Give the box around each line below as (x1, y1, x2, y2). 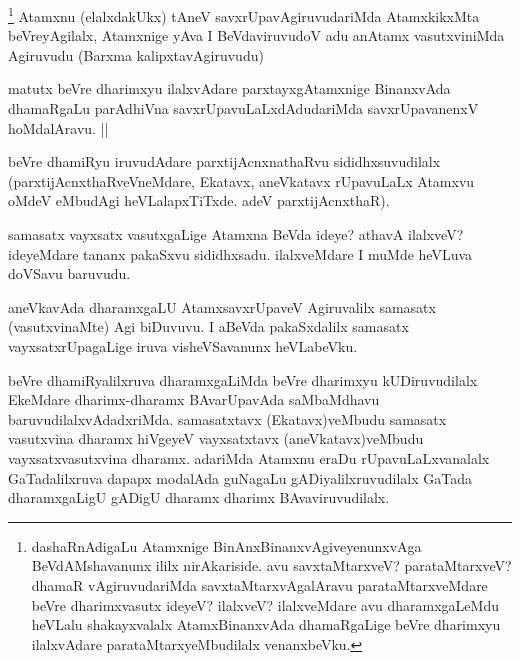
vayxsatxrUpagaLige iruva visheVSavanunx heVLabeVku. (8, 335, 358, 356)
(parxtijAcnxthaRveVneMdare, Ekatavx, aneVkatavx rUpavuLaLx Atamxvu (8, 170, 475, 191)
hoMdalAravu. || (8, 117, 109, 138)
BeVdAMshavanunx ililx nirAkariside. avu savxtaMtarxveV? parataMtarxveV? (31, 555, 512, 576)
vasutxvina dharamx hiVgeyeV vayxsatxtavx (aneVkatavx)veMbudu (8, 428, 424, 449)
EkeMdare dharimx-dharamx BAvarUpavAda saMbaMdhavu (8, 389, 380, 410)
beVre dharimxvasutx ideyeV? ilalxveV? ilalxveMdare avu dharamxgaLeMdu (31, 594, 499, 615)
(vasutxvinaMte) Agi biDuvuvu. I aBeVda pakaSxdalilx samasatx (8, 316, 409, 337)
